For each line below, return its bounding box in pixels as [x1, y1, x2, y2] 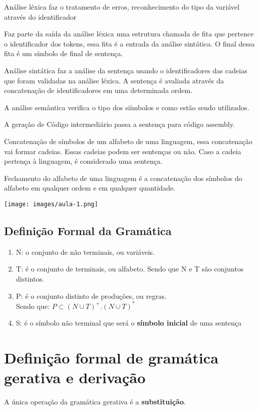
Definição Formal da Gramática [4, 222, 172, 238]
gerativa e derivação [4, 367, 146, 388]
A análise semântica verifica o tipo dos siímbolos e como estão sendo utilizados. [4, 102, 249, 112]
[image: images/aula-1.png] [4, 200, 98, 208]
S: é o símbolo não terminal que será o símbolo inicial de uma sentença [16, 317, 242, 328]
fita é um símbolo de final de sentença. [4, 48, 123, 59]
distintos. [16, 273, 44, 284]
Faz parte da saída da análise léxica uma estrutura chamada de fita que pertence [4, 28, 254, 39]
